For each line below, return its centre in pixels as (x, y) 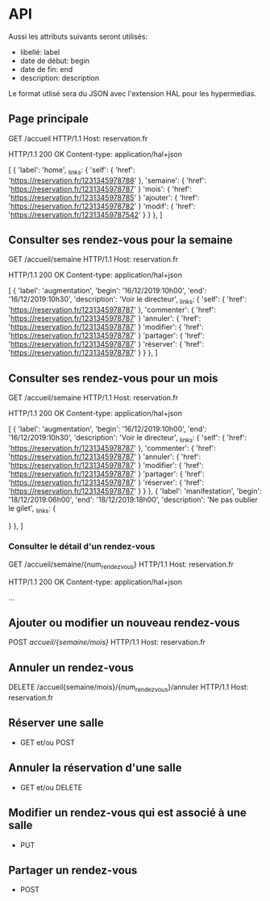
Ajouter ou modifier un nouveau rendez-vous (124, 623)
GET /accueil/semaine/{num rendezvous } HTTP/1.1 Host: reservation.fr (121, 565)
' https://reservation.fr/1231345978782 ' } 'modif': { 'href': (102, 206)
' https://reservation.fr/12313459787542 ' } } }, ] (85, 214)
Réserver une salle (56, 723)
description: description (60, 78)
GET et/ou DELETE (51, 787)
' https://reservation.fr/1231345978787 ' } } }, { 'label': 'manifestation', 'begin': (135, 490)
